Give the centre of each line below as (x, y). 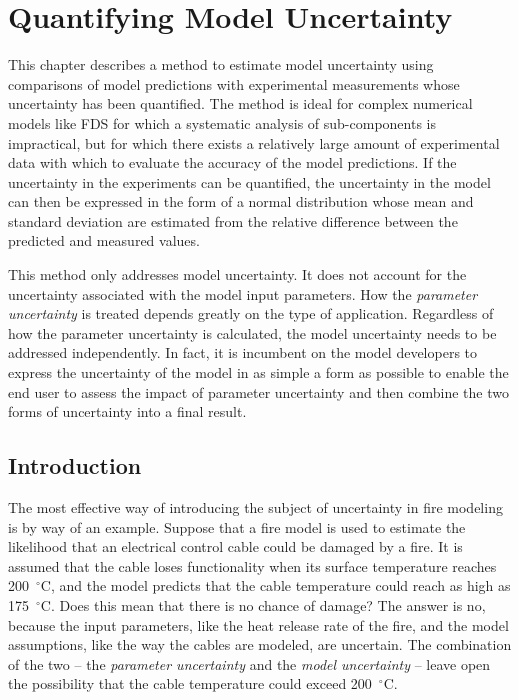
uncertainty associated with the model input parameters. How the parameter (243, 293)
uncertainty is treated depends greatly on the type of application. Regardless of (251, 313)
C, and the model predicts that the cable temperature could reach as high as (275, 585)
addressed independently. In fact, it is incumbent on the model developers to (243, 352)
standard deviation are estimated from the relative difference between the (233, 220)
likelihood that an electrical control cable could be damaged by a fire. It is (235, 546)
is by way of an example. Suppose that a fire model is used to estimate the (237, 526)
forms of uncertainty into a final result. (127, 411)
